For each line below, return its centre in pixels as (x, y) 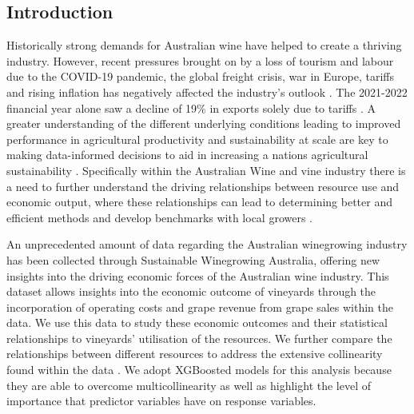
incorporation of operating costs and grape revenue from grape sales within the (200, 307)
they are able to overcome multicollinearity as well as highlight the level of (189, 385)
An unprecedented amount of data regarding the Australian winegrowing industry (207, 244)
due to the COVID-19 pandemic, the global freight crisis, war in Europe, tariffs (200, 76)
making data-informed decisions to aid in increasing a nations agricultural (187, 155)
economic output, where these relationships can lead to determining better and (199, 202)
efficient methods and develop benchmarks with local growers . (159, 217)
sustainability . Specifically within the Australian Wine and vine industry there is (206, 170)
